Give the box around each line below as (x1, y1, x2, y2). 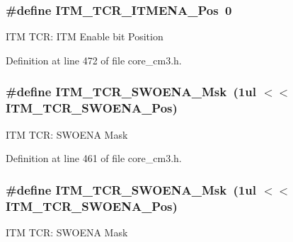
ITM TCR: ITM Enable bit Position (6, 29, 163, 44)
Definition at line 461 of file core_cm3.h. (6, 151, 182, 166)
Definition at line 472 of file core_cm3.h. (6, 52, 182, 67)
